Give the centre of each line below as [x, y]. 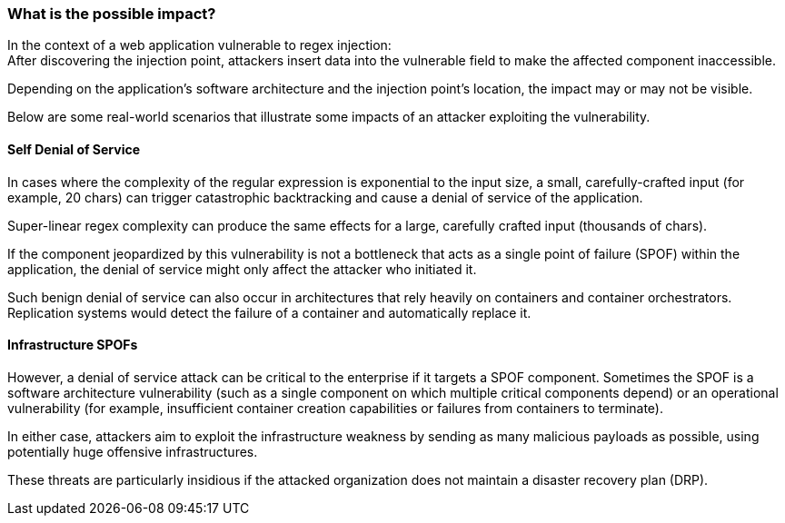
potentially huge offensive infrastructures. [133, 451]
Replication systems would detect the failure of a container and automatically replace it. [269, 312]
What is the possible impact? [112, 14]
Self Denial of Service [74, 149]
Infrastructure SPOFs [73, 345]
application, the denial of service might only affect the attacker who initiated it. [242, 269]
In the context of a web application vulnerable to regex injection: [199, 45]
